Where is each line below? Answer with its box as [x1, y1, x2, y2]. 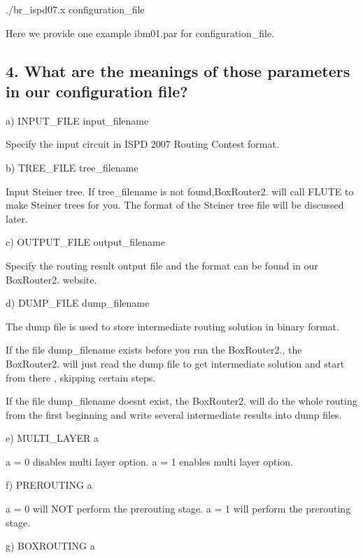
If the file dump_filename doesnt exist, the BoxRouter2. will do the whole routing [6, 393, 357, 408]
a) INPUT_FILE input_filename [6, 113, 149, 127]
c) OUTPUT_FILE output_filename [6, 235, 165, 249]
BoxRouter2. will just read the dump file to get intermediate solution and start [6, 356, 345, 370]
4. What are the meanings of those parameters [6, 60, 350, 81]
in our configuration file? [6, 80, 188, 102]
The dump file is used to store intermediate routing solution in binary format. [6, 319, 339, 333]
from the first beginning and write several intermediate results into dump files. [6, 407, 342, 421]
